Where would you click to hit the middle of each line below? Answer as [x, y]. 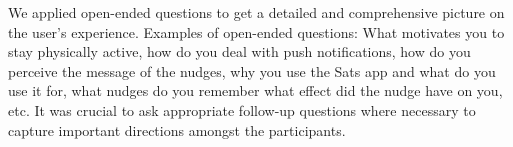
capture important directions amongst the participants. [177, 129]
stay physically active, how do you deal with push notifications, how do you [239, 51]
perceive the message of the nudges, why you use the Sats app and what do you [252, 70]
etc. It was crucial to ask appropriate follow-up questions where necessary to [242, 109]
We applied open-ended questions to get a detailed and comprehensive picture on [256, 12]
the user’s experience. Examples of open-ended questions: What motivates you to [256, 31]
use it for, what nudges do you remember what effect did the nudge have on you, [255, 90]
